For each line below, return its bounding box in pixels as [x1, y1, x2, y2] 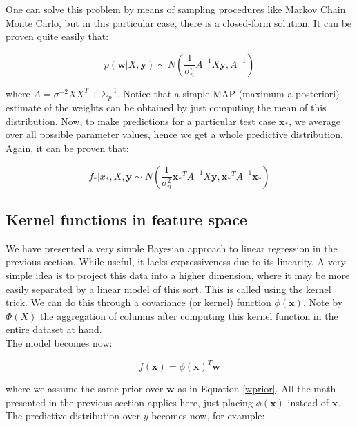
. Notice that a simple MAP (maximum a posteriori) [117, 86, 340, 100]
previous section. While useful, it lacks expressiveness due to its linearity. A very [6, 254, 346, 269]
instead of [287, 395, 329, 409]
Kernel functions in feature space [6, 209, 247, 229]
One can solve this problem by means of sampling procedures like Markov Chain [6, 2, 346, 16]
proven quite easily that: [6, 29, 109, 44]
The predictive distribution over [6, 408, 141, 423]
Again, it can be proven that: [6, 141, 129, 155]
